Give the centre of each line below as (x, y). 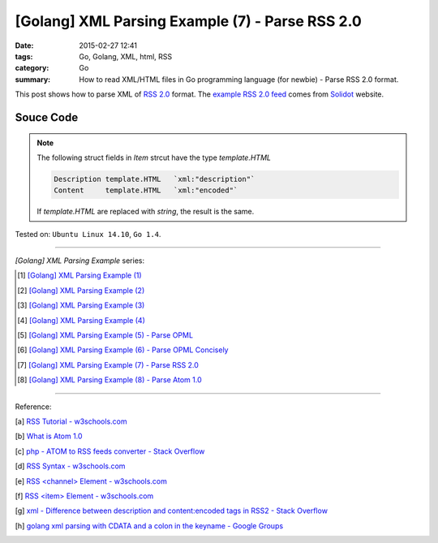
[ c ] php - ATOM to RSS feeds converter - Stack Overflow (110, 451)
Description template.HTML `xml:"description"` (155, 179)
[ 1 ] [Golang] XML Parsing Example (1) (79, 275)
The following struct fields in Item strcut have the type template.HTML (154, 157)
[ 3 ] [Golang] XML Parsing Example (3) (81, 305)
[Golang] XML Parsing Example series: (80, 261)
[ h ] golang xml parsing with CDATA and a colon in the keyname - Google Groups (149, 526)
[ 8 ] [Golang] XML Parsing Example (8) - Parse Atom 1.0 (109, 380)
